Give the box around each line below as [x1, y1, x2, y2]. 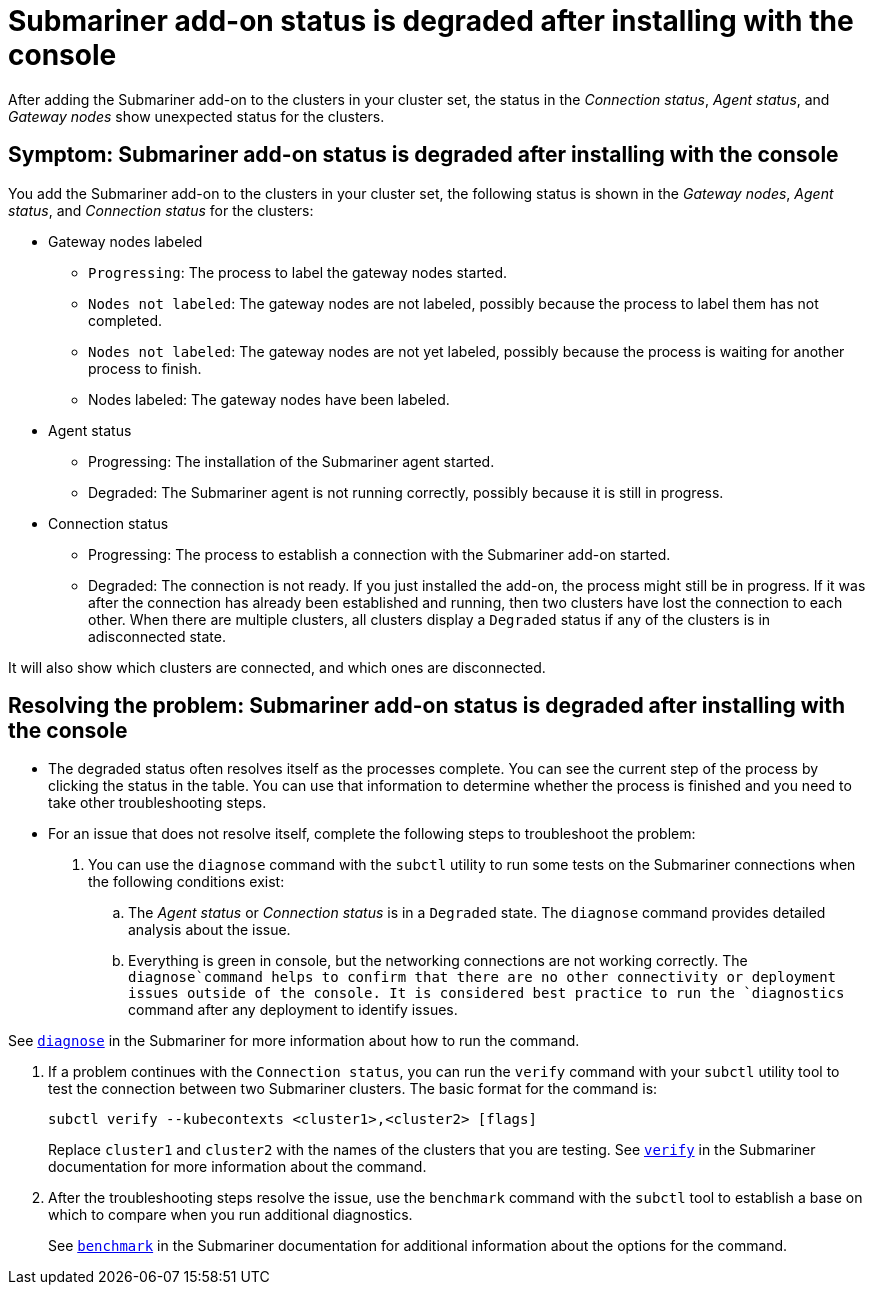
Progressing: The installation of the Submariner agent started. [88, 452, 495, 470]
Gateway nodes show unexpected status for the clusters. [8, 107, 385, 125]
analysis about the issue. [128, 921, 291, 939]
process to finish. [88, 359, 202, 377]
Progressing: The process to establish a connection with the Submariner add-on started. [88, 545, 671, 563]
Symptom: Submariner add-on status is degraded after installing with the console [8, 142, 839, 168]
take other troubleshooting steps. [48, 794, 267, 812]
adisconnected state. [88, 627, 226, 645]
